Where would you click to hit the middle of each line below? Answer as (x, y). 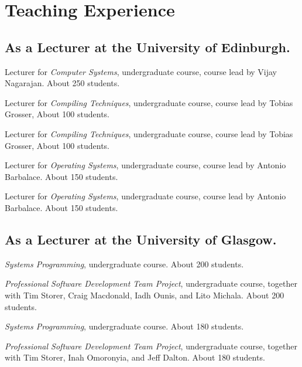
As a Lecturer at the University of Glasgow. (141, 239)
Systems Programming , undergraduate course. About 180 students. (124, 326)
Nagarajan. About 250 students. (62, 83)
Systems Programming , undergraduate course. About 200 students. (124, 264)
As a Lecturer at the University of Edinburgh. (147, 47)
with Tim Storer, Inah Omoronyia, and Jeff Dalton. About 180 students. (135, 357)
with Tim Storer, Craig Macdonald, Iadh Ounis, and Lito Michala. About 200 (145, 295)
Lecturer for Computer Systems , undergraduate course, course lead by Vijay (141, 71)
